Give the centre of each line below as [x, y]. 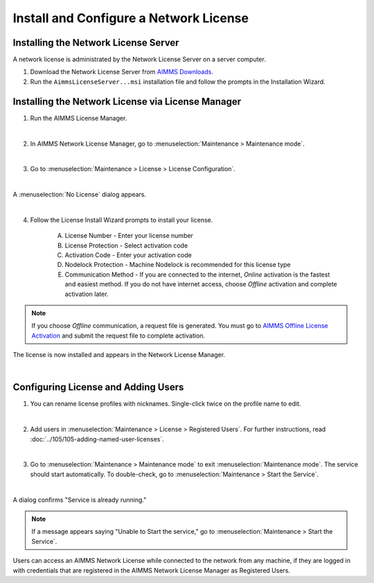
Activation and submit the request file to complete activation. [118, 336]
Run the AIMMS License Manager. [79, 118]
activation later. [87, 294]
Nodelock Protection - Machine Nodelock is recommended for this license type [178, 265]
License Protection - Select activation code [126, 245]
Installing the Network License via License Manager [127, 102]
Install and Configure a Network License [131, 18]
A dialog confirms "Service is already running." [80, 500]
